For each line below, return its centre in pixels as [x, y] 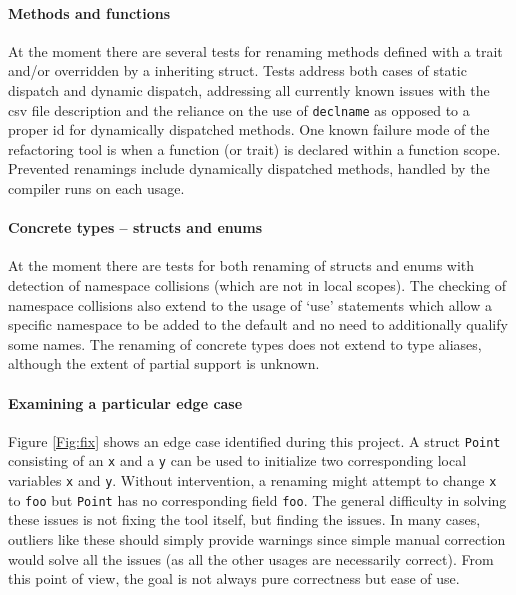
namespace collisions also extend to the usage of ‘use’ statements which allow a [250, 304]
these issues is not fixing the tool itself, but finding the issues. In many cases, [244, 519]
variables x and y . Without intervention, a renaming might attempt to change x [252, 480]
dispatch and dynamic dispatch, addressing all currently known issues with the [249, 89]
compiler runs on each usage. [96, 188]
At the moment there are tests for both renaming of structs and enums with [241, 265]
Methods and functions [89, 12]
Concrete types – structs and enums [135, 227]
